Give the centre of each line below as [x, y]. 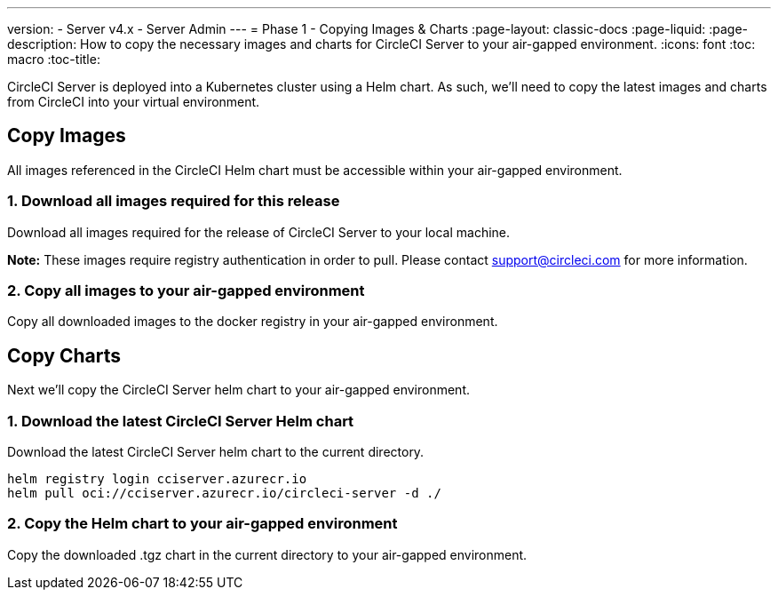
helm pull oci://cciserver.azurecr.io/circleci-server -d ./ [224, 493]
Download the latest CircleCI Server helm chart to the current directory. [216, 451]
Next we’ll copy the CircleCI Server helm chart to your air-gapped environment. [239, 390]
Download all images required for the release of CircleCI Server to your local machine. [259, 232]
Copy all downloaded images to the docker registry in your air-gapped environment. [253, 322]
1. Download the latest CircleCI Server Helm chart [181, 421]
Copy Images [67, 136]
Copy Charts [64, 355]
